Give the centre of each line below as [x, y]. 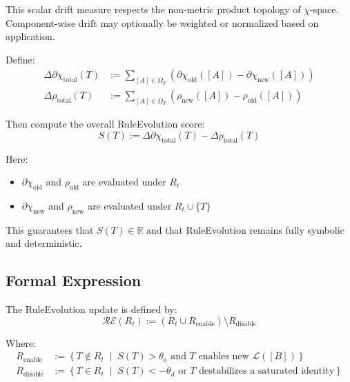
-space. [324, 9]
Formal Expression [74, 280]
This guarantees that [50, 229]
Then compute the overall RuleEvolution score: [105, 124]
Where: [21, 342]
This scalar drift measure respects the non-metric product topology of [153, 9]
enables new [224, 357]
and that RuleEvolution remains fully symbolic [245, 229]
